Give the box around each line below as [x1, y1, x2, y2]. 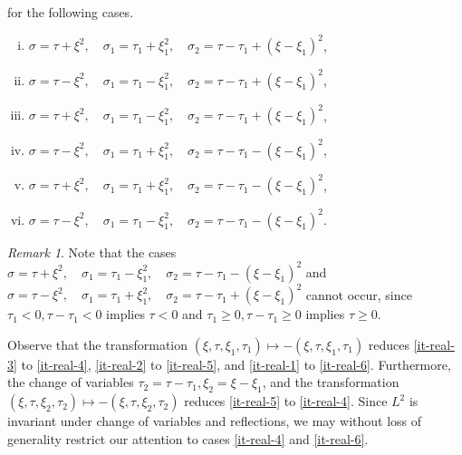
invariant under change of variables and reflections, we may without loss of [7, 411, 422, 431]
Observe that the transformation [7, 334, 188, 353]
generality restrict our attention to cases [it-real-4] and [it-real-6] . [7, 429, 369, 448]
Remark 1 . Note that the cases [7, 242, 177, 261]
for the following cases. [7, 3, 134, 21]
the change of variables [7, 373, 134, 392]
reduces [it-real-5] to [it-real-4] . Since [184, 392, 388, 411]
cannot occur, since [305, 285, 412, 304]
